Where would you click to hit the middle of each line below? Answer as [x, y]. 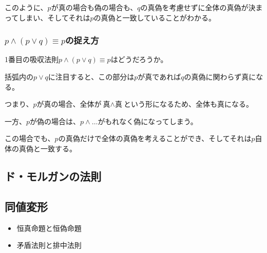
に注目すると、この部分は [91, 76]
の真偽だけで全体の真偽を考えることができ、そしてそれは [155, 138]
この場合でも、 [30, 138]
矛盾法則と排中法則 [49, 245]
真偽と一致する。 [47, 148]
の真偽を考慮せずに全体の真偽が [194, 7]
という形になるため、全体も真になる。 [189, 104]
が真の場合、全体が [69, 104]
